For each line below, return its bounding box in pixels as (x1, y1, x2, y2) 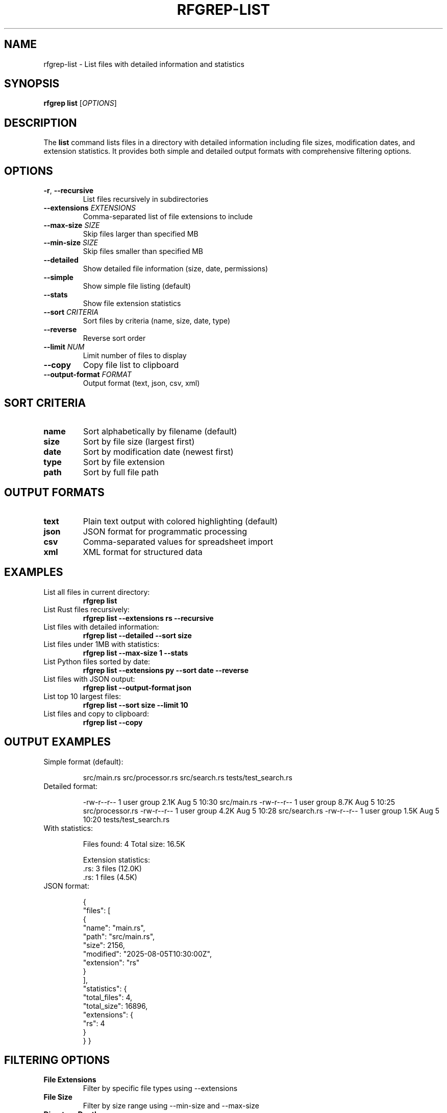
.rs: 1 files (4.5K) (83, 872, 137, 882)
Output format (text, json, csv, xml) (83, 379, 200, 388)
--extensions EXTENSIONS (43, 203, 136, 213)
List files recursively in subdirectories (83, 195, 209, 204)
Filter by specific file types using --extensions (83, 1084, 238, 1093)
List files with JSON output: (43, 674, 135, 683)
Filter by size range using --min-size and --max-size (83, 1101, 259, 1110)
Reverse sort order (83, 334, 146, 343)
